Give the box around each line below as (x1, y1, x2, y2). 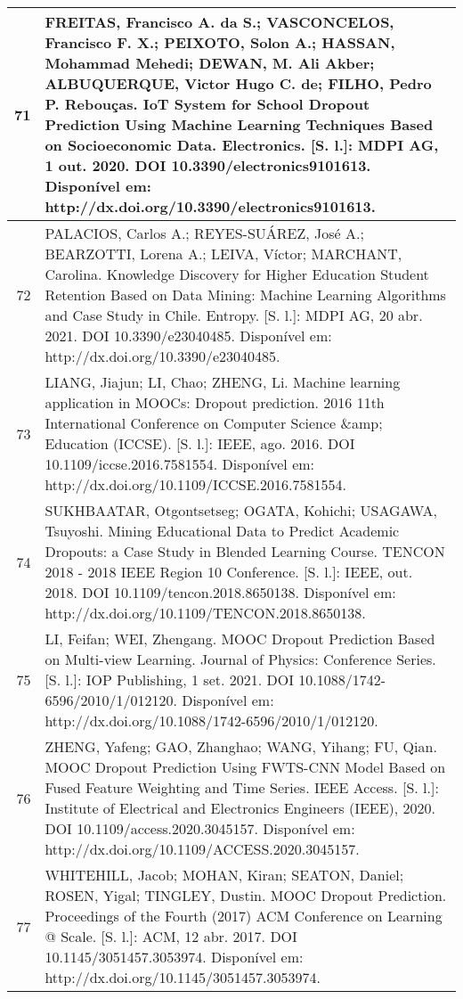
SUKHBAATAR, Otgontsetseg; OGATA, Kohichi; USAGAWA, (45, 500, 437, 520)
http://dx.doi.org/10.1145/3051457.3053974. (45, 967, 321, 987)
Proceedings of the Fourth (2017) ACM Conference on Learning (45, 905, 443, 926)
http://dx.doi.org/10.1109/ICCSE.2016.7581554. (45, 474, 346, 495)
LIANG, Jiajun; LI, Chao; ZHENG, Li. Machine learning (45, 372, 401, 392)
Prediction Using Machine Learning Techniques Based (45, 114, 434, 135)
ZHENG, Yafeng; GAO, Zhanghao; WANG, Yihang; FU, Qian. (45, 736, 437, 757)
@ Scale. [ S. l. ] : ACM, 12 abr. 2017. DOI (45, 926, 297, 946)
